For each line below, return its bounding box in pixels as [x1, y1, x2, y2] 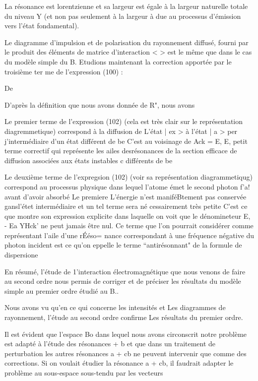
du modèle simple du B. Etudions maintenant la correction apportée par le [4, 56, 232, 66]
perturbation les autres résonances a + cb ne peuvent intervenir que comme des [4, 348, 247, 358]
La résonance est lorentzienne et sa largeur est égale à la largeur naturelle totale [4, 1, 248, 11]
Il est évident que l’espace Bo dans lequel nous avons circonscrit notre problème [4, 328, 247, 339]
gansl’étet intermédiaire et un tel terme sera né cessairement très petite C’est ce [4, 201, 248, 211]
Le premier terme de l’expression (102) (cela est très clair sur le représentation [4, 116, 243, 127]
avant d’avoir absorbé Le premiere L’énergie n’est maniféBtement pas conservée [4, 191, 247, 201]
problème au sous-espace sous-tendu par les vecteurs [4, 368, 163, 378]
